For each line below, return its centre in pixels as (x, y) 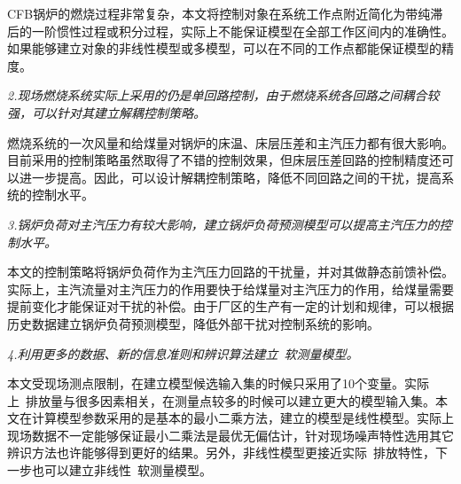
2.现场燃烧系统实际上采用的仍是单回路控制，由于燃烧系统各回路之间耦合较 (223, 95)
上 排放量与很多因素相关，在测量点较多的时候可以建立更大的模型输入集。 (221, 400)
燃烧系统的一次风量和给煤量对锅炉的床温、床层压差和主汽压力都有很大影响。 (230, 142)
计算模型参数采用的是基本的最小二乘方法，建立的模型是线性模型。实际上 (242, 418)
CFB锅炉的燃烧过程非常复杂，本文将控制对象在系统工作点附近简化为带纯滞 (225, 13)
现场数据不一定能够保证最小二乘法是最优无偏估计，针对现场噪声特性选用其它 (230, 435)
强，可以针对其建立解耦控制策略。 (106, 112)
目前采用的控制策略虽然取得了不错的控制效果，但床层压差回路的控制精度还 (224, 160)
